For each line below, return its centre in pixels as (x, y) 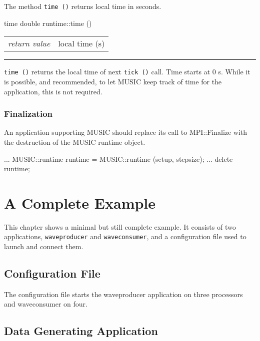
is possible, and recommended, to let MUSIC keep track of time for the (113, 81)
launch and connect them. (44, 246)
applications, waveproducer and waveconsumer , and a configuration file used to (125, 236)
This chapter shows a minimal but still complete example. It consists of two (120, 226)
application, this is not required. (53, 91)
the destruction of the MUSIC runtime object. (75, 142)
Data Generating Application (81, 331)
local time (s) (81, 43)
